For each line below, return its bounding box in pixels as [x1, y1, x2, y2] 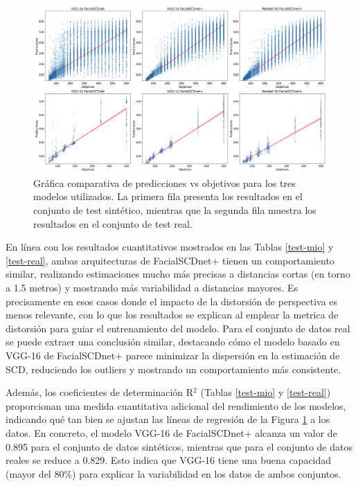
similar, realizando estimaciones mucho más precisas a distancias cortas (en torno [6, 267, 350, 281]
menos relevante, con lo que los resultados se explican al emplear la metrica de [6, 307, 339, 322]
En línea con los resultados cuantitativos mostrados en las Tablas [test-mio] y [6, 240, 334, 254]
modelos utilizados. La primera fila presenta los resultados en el [33, 189, 303, 204]
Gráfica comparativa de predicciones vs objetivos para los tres [33, 175, 296, 190]
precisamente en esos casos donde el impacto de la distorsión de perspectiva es [6, 294, 338, 308]
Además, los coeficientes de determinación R [6, 385, 194, 399]
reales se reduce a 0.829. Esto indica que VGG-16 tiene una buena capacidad [6, 453, 332, 467]
